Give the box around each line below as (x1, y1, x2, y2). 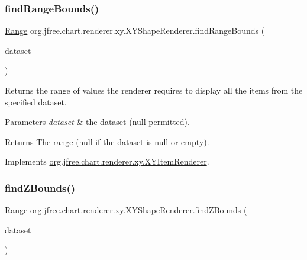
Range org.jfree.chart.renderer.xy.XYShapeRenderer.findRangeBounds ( (5, 24, 265, 37)
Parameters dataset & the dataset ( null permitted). (5, 115, 190, 128)
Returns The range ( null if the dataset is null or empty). (5, 135, 209, 147)
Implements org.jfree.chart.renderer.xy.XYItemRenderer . (5, 155, 209, 168)
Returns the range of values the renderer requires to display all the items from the (5, 84, 303, 96)
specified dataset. (5, 95, 67, 108)
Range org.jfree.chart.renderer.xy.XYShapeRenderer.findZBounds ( (5, 204, 247, 216)
